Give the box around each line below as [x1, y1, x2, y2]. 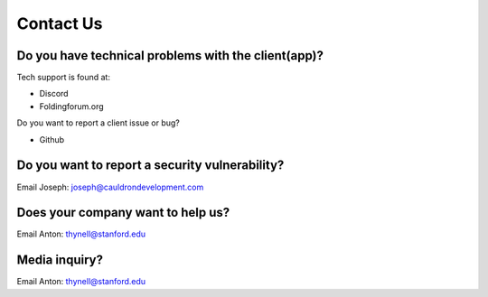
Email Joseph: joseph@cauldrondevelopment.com [16, 181, 204, 192]
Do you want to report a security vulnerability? [16, 158, 285, 173]
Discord [39, 88, 69, 99]
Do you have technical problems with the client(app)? [16, 48, 324, 63]
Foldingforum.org [39, 100, 104, 112]
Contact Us [16, 14, 103, 33]
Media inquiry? [16, 253, 104, 268]
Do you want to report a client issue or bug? [16, 117, 180, 128]
